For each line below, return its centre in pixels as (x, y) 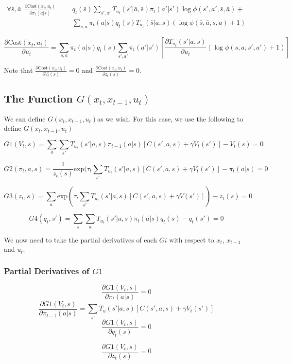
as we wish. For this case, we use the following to (170, 118)
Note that (18, 70)
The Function (38, 98)
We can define (25, 118)
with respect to (192, 239)
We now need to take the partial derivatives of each (81, 239)
